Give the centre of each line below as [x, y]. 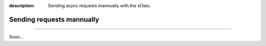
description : [22, 6]
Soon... [17, 37]
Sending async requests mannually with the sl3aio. [100, 6]
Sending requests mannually [54, 19]
